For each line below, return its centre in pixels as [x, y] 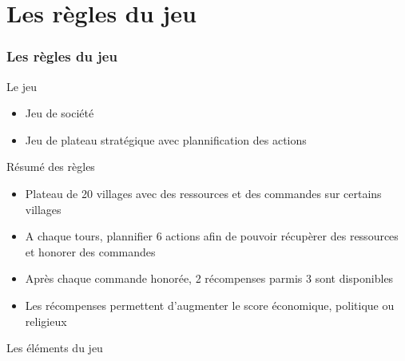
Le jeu [22, 86]
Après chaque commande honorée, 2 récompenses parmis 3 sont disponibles [209, 278]
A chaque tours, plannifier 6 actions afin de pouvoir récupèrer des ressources [212, 236]
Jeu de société [60, 113]
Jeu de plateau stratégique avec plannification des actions [166, 139]
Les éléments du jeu [55, 348]
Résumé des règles [51, 167]
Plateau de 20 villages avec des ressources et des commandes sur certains [203, 193]
